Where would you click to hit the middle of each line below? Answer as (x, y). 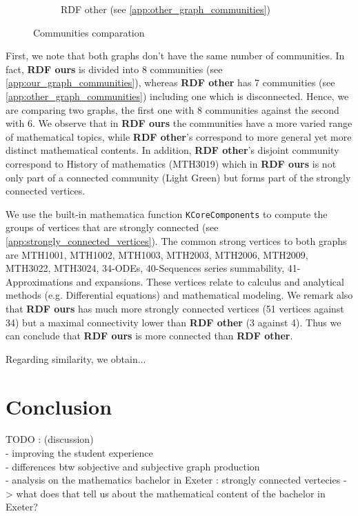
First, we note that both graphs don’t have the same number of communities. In (175, 56)
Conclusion (59, 406)
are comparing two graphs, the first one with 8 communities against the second (172, 109)
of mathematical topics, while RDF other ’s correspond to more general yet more (179, 136)
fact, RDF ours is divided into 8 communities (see (114, 69)
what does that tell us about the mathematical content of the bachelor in (171, 493)
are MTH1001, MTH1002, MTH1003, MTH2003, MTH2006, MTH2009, (157, 254)
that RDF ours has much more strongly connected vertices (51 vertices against (175, 308)
